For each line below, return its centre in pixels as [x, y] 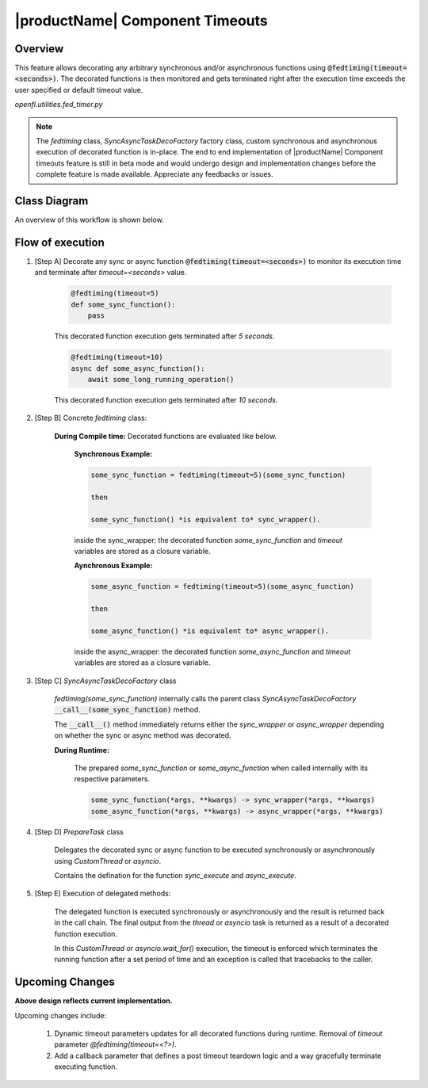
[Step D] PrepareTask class [79, 831]
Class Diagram [52, 201]
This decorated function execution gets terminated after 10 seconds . [166, 399]
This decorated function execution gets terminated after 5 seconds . [164, 336]
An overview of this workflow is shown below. [89, 220]
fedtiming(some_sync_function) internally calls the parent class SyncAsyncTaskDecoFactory [205, 699]
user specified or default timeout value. [79, 90]
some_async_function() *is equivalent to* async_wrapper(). [210, 631]
